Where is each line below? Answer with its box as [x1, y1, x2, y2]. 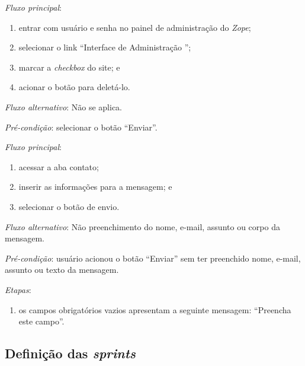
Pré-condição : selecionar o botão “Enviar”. [5, 120, 158, 133]
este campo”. [18, 315, 65, 327]
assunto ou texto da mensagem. [5, 263, 119, 276]
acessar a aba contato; [18, 160, 99, 173]
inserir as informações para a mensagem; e [18, 180, 172, 193]
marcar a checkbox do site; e [18, 61, 120, 73]
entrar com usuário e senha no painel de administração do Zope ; [18, 21, 251, 33]
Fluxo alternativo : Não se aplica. [5, 100, 122, 113]
